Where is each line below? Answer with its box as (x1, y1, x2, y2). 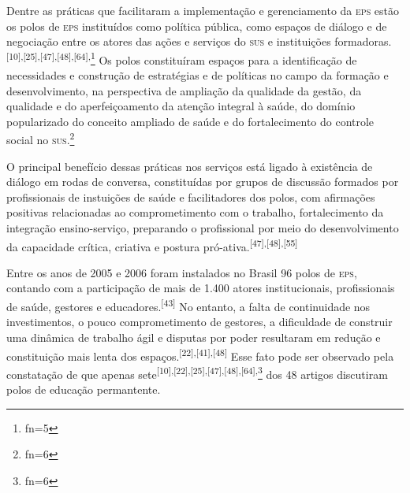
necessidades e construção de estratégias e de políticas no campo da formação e (6, 67, 389, 83)
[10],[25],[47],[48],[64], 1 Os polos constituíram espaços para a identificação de (6, 49, 357, 68)
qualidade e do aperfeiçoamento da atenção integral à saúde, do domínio (6, 98, 356, 114)
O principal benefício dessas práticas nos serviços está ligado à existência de (6, 158, 373, 174)
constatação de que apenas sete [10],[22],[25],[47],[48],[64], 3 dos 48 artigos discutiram (6, 363, 388, 382)
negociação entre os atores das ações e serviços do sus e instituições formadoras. (6, 33, 392, 50)
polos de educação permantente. (6, 381, 161, 397)
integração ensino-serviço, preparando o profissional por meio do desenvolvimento (6, 220, 399, 236)
